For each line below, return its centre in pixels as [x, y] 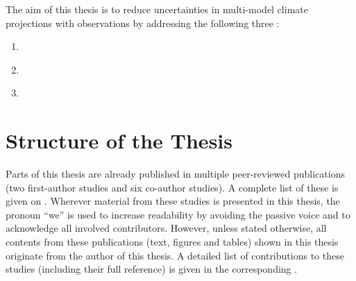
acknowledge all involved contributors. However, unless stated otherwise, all [166, 228]
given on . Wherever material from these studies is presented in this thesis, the [173, 201]
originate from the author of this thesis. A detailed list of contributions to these [175, 255]
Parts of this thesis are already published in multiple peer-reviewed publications [175, 174]
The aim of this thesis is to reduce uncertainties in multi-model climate [157, 9]
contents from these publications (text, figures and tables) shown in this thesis [172, 242]
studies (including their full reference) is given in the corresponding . [152, 269]
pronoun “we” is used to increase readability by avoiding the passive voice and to [178, 214]
